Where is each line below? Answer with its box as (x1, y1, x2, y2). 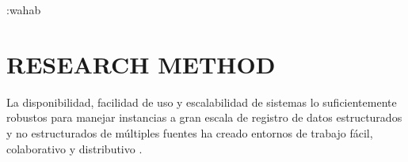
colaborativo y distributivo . (6, 140, 143, 156)
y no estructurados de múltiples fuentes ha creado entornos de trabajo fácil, (6, 124, 373, 141)
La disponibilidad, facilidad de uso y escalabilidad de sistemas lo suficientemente (6, 93, 397, 110)
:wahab (6, 2, 41, 17)
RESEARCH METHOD (6, 47, 276, 80)
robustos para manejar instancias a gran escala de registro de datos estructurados (6, 109, 402, 126)
